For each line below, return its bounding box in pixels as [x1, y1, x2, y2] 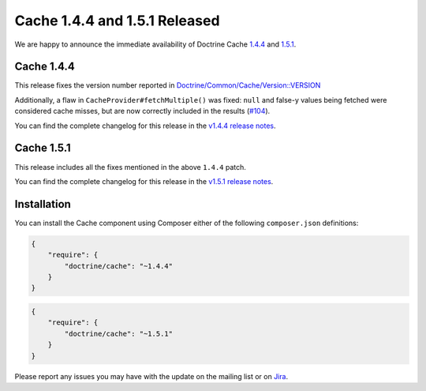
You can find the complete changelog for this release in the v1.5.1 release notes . [14, 176, 274, 186]
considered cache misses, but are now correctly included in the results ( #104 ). [14, 107, 271, 116]
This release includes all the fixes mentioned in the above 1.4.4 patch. [14, 162, 246, 171]
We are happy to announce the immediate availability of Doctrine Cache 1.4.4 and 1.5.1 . [14, 39, 297, 49]
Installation [14, 197, 71, 211]
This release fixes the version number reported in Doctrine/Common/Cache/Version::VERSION [14, 81, 321, 90]
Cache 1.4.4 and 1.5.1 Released [14, 12, 220, 29]
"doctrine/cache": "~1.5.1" [64, 329, 174, 338]
